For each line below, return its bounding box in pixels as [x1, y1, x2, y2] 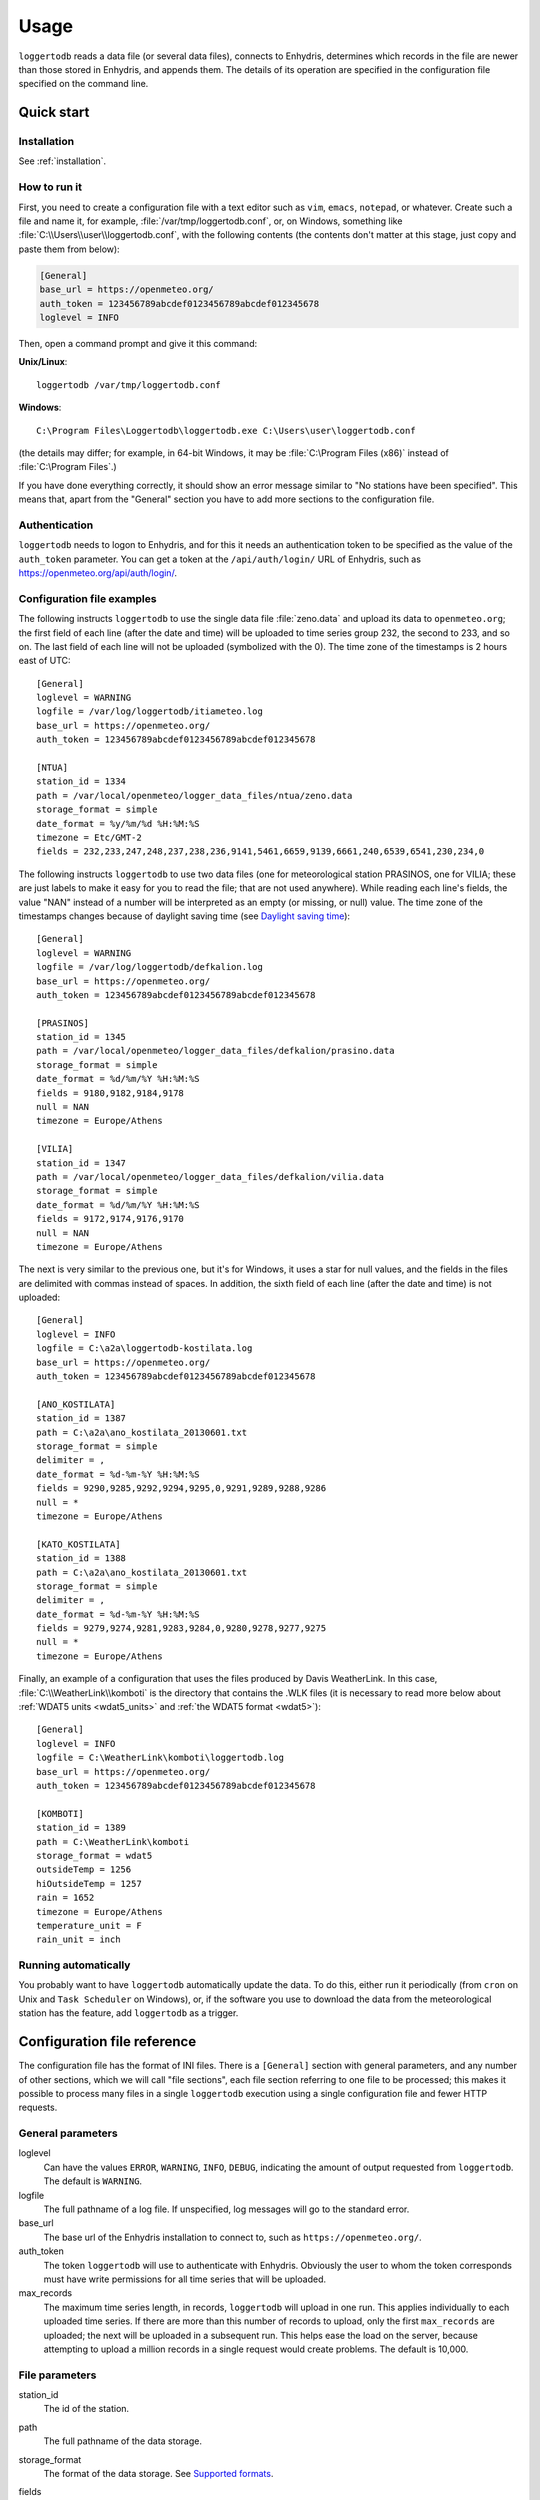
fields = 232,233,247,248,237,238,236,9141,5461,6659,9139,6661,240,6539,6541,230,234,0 [36, 846, 485, 857]
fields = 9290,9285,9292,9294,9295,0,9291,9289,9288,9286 [36, 1483, 327, 1494]
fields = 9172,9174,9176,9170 [36, 1213, 185, 1225]
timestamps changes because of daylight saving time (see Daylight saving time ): [18, 910, 350, 922]
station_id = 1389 [36, 1822, 127, 1834]
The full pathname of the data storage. [43, 2435, 203, 2447]
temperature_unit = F [36, 1920, 142, 1931]
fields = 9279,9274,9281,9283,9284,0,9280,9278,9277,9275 [36, 1623, 327, 1634]
